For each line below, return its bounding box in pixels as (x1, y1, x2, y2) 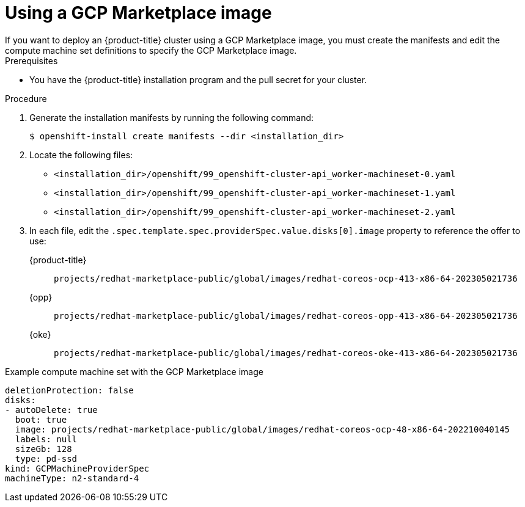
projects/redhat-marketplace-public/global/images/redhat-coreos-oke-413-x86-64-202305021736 (54, 348, 518, 358)
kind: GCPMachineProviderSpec (5, 463, 150, 473)
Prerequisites (5, 55, 58, 66)
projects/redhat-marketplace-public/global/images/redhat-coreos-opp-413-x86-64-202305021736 (54, 310, 518, 321)
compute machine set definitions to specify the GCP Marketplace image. (5, 45, 297, 56)
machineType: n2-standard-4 (5, 473, 139, 483)
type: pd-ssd (15, 453, 78, 464)
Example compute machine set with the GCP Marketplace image (5, 366, 263, 377)
